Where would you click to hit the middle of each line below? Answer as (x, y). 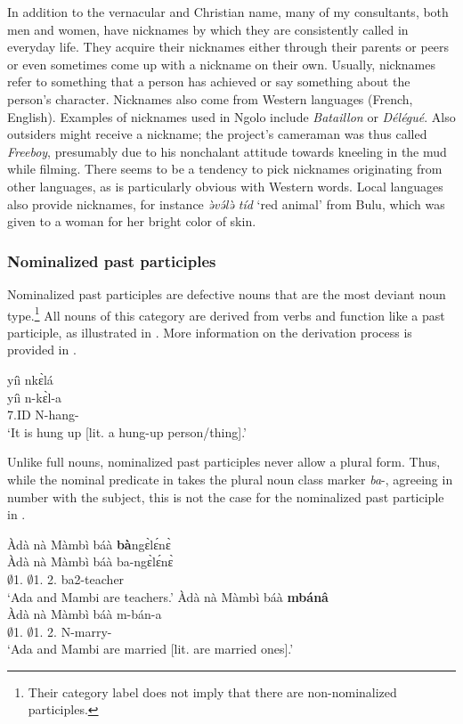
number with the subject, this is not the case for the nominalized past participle (226, 496)
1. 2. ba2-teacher (79, 578)
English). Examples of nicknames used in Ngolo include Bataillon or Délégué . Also (231, 116)
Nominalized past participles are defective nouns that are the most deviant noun (227, 293)
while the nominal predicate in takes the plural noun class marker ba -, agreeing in (230, 479)
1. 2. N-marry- (73, 631)
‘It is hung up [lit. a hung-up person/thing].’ (127, 431)
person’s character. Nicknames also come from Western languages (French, (210, 98)
